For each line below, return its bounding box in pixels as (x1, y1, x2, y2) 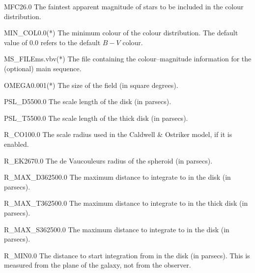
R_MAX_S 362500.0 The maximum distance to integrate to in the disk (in (4, 224, 229, 234)
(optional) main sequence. (4, 63, 82, 73)
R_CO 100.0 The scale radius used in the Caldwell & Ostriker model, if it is (4, 129, 232, 139)
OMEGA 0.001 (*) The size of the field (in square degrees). (4, 80, 178, 90)
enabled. (4, 138, 29, 149)
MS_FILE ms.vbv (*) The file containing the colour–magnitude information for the (4, 54, 252, 64)
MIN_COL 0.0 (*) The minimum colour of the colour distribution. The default (4, 27, 238, 38)
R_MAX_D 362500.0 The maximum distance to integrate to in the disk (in (4, 172, 231, 182)
